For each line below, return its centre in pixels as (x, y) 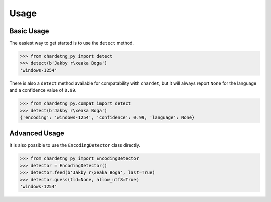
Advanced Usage (37, 134)
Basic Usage (29, 31)
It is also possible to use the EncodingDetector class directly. (75, 145)
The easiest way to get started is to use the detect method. (72, 43)
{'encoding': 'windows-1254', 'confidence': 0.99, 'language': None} (107, 117)
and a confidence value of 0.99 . (43, 90)
